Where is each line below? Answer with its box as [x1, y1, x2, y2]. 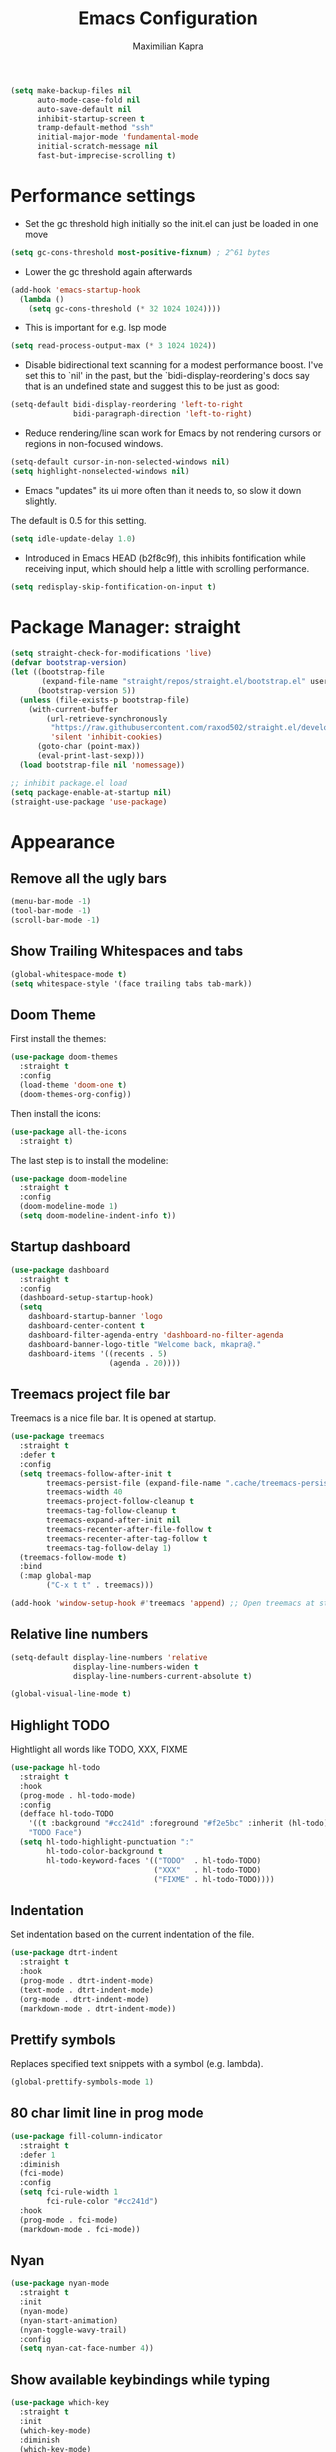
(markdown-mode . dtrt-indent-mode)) [19, 2003, 177, 2014]
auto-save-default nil [36, 104, 132, 114]
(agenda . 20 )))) [108, 1358, 182, 1368]
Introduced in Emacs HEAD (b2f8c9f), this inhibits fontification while [24, 552, 307, 564]
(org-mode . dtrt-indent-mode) [19, 1994, 150, 2004]
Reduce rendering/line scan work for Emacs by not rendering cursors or [24, 427, 322, 439]
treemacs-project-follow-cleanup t [46, 1497, 195, 1507]
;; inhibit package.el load [10, 778, 128, 788]
